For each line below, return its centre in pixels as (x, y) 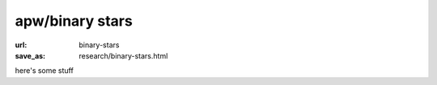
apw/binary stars (74, 21)
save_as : (30, 55)
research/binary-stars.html (123, 55)
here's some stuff (45, 71)
